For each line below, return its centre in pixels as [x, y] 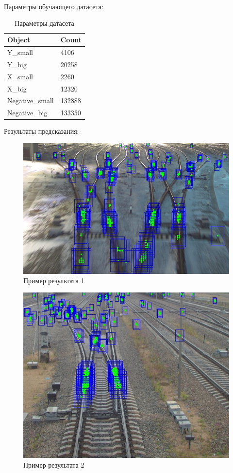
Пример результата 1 [54, 281]
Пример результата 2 [54, 464]
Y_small [20, 52]
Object [19, 40]
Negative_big [27, 113]
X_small [20, 76]
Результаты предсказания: [42, 131]
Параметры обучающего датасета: [54, 6]
